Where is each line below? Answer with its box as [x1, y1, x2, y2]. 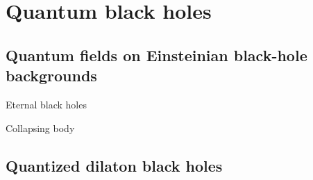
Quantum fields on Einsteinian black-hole [6, 44, 307, 65]
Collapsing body [6, 120, 75, 135]
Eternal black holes [6, 97, 87, 111]
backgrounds [6, 65, 97, 86]
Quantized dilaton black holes [6, 154, 223, 176]
